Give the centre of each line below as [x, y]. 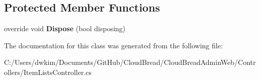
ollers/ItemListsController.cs [48, 72]
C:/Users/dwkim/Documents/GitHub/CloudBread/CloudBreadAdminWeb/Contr [130, 62]
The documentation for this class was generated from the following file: [113, 45]
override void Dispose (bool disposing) [65, 28]
